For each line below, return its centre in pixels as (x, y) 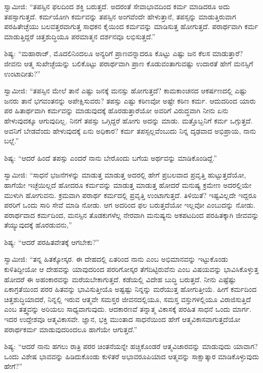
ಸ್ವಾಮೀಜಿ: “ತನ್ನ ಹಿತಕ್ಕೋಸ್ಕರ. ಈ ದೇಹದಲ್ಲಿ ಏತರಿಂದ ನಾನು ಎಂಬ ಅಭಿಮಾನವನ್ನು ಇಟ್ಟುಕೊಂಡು (116, 259)
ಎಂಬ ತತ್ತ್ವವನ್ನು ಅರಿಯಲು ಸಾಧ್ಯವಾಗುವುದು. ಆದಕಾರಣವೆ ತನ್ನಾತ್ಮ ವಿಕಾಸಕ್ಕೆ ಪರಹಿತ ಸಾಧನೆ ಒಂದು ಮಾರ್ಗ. (128, 309)
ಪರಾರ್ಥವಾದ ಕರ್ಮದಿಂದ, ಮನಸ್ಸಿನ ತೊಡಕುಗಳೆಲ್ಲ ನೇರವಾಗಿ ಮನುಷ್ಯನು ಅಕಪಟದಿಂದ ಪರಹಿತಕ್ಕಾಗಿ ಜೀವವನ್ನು (131, 215)
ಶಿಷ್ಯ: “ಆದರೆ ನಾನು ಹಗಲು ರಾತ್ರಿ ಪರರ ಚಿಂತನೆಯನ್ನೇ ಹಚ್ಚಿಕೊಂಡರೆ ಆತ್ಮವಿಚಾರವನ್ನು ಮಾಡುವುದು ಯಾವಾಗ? (131, 346)
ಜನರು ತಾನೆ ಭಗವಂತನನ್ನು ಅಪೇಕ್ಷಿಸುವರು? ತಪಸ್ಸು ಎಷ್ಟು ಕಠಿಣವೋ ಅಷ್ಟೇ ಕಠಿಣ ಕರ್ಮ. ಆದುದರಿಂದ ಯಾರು (130, 100)
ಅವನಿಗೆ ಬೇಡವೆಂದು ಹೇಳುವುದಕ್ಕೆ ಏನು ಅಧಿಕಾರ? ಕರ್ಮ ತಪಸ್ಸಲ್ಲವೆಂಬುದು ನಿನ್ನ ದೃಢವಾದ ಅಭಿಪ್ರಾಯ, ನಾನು (130, 130)
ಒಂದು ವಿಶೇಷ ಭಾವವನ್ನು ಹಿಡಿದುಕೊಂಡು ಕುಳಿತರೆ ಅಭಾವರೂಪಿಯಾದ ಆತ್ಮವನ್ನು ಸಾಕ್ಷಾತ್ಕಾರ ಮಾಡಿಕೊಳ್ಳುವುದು (132, 356)
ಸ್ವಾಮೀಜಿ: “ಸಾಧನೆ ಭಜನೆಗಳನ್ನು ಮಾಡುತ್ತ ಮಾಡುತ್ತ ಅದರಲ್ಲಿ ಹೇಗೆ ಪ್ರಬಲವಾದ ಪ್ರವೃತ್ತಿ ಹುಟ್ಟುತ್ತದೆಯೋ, (125, 175)
